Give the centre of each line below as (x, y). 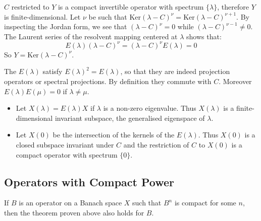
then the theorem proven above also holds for (74, 213)
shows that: (204, 36)
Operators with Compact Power (89, 181)
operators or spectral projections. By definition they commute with (108, 81)
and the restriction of (156, 145)
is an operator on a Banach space (70, 203)
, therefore (233, 7)
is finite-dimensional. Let (42, 16)
